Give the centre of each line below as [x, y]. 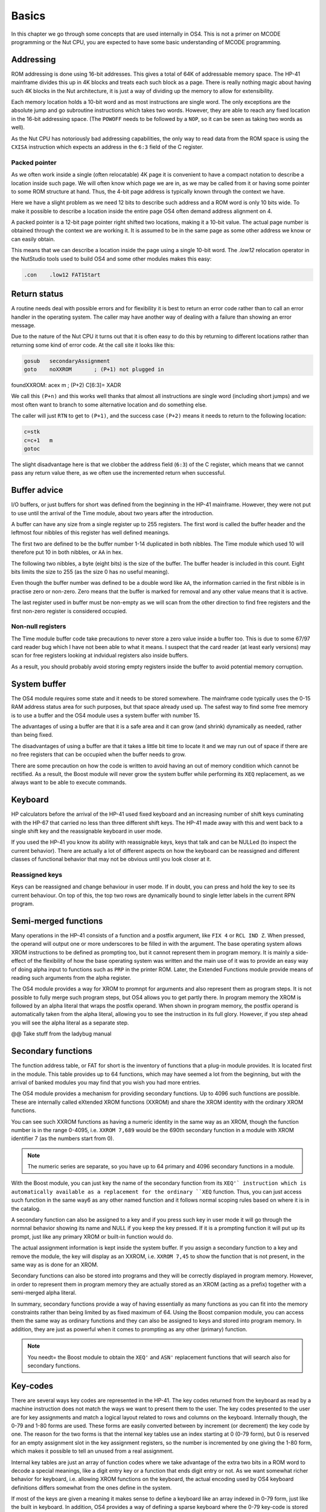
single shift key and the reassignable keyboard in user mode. [87, 831]
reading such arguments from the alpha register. [71, 977]
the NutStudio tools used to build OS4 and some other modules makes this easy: [111, 259]
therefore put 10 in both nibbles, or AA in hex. [67, 552]
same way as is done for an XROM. [55, 1265]
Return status [37, 294]
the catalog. [26, 1208]
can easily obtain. [33, 239]
